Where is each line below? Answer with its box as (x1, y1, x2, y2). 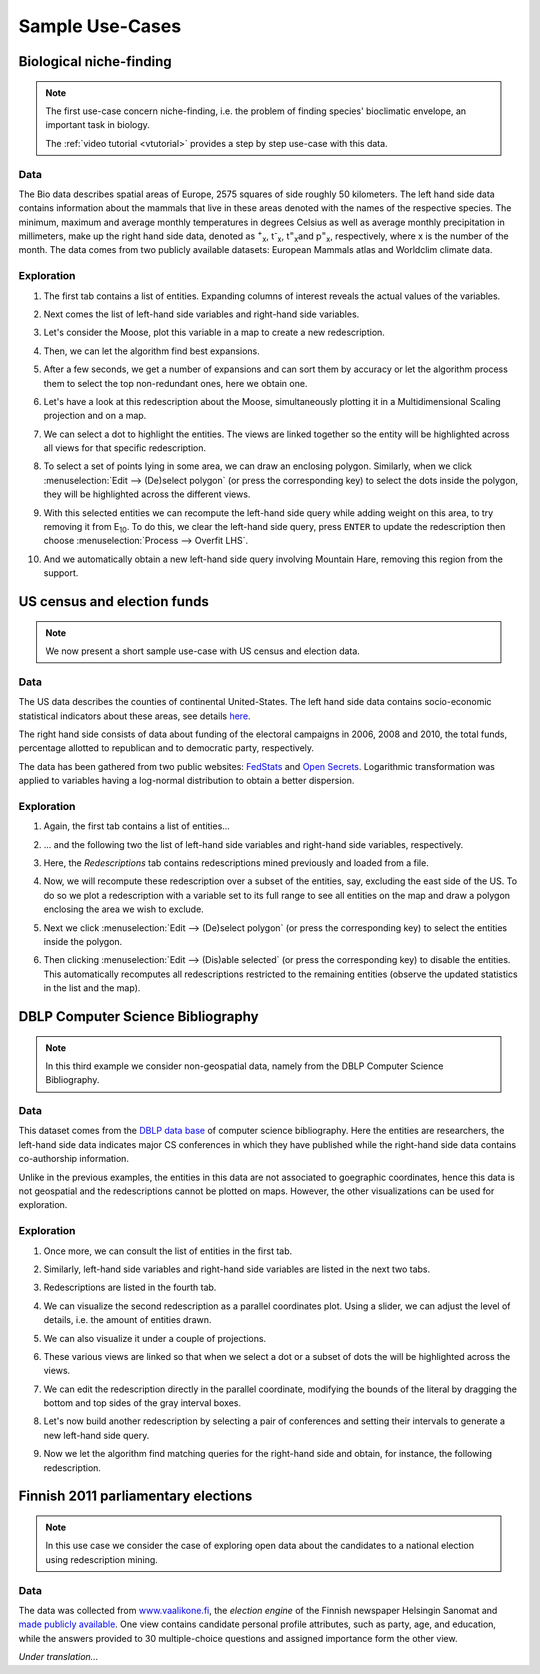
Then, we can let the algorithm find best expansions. (43, 345, 260, 357)
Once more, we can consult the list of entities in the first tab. (43, 1245, 293, 1257)
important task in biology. (45, 119, 150, 131)
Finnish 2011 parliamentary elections (18, 1488, 253, 1505)
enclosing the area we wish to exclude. (43, 903, 204, 915)
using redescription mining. (45, 1553, 159, 1565)
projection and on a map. (43, 410, 147, 422)
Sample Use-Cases (18, 15, 182, 37)
